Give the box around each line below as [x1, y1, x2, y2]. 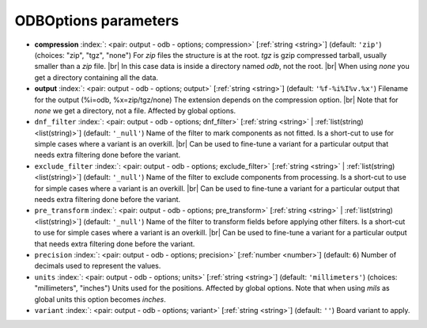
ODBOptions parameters [14, 12, 179, 29]
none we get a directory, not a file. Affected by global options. [34, 105, 236, 115]
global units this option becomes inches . [34, 294, 166, 304]
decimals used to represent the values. [34, 261, 161, 271]
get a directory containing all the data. [34, 72, 158, 82]
